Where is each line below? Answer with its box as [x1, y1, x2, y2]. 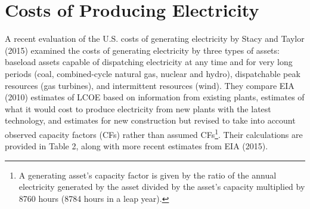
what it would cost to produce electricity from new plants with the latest [5, 102, 271, 115]
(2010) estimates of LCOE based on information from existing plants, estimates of [5, 91, 305, 103]
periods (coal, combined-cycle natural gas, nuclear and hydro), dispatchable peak [5, 67, 300, 79]
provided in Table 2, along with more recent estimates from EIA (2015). [5, 140, 268, 152]
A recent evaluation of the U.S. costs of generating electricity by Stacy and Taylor [5, 32, 305, 45]
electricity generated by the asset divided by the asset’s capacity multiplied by [18, 180, 305, 193]
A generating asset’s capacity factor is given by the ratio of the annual [18, 168, 277, 181]
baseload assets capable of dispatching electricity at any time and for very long [5, 56, 293, 68]
